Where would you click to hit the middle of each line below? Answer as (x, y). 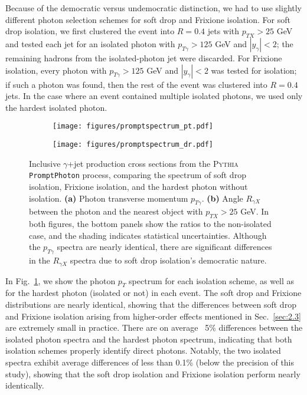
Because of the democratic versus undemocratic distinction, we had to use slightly (154, 8)
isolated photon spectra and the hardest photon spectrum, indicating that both (149, 339)
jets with (223, 31)
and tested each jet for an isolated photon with (90, 43)
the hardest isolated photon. (56, 107)
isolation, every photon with (56, 70)
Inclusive (45, 163)
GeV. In (255, 211)
